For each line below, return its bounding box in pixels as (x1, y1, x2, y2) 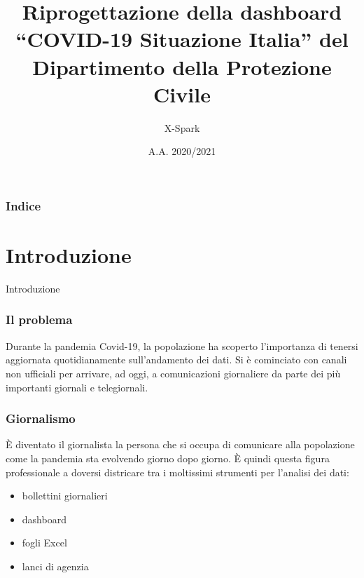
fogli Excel (22, 535, 67, 550)
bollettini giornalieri (22, 488, 108, 503)
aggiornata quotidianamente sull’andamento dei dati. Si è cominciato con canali (6, 352, 347, 367)
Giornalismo (6, 410, 76, 427)
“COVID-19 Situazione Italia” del (15, 25, 349, 53)
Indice (6, 196, 41, 214)
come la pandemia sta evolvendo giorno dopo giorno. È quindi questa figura (6, 450, 330, 465)
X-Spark (164, 120, 200, 135)
